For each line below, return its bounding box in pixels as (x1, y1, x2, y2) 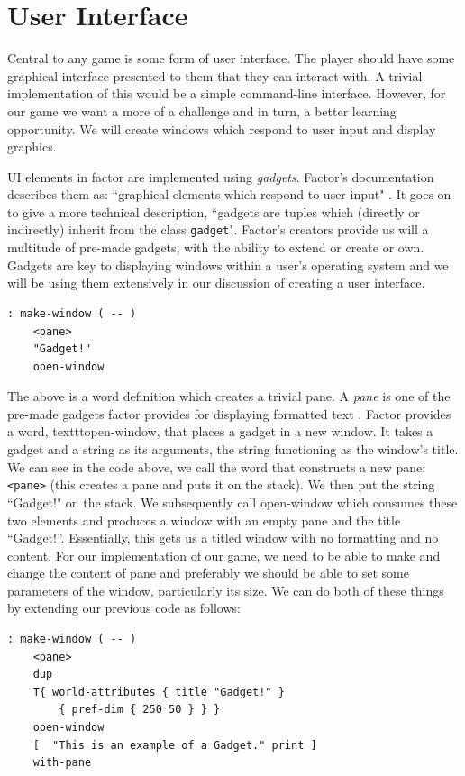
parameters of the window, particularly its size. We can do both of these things (7, 580, 444, 599)
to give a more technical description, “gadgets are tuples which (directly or (7, 202, 420, 221)
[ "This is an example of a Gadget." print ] (32, 738, 317, 752)
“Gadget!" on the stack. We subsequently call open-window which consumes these (7, 492, 458, 511)
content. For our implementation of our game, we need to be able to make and (7, 545, 441, 564)
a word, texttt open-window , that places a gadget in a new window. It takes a (7, 422, 433, 441)
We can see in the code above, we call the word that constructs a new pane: (7, 457, 426, 476)
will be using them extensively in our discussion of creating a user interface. (7, 273, 425, 292)
